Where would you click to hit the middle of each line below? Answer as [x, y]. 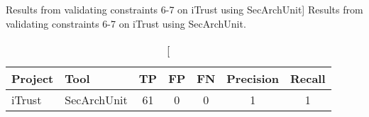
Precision [253, 79]
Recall [308, 79]
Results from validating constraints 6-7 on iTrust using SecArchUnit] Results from [184, 9]
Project [33, 79]
